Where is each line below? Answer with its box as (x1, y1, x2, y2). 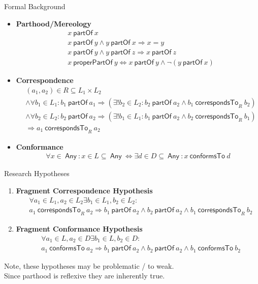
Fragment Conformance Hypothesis (16, 223, 143, 234)
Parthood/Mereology (16, 18, 91, 29)
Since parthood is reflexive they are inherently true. (4, 270, 165, 281)
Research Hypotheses (4, 168, 70, 179)
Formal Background (4, 1, 66, 11)
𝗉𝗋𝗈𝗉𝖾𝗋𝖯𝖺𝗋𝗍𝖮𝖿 (73, 59, 113, 67)
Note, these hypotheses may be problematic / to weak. (4, 260, 174, 271)
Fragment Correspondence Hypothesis (16, 185, 153, 196)
